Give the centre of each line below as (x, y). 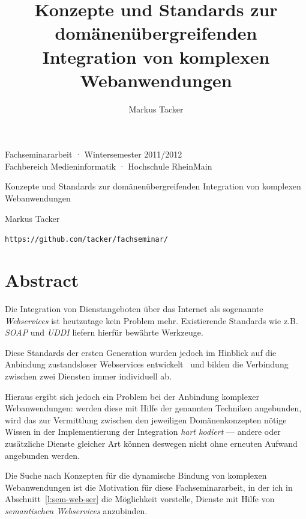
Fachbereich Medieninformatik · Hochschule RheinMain (109, 166)
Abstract (42, 280)
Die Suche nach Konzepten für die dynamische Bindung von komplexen (136, 475)
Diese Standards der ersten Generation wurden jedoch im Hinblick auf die (141, 352)
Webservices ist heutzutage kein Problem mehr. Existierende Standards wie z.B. (151, 320)
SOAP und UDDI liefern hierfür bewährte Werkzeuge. (104, 332)
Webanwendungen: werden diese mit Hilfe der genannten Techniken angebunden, (153, 408)
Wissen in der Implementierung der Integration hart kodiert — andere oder (143, 431)
